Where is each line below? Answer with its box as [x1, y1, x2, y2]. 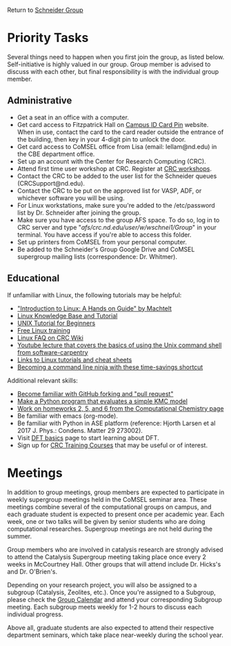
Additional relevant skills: [7, 376, 78, 384]
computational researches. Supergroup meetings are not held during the [7, 525, 212, 533]
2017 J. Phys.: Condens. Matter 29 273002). [17, 426, 143, 434]
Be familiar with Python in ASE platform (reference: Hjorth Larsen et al [17, 419, 216, 427]
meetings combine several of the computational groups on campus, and [7, 502, 212, 511]
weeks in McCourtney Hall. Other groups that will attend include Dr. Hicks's [7, 560, 221, 568]
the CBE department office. [17, 150, 95, 158]
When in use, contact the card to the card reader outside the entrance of [17, 128, 224, 136]
